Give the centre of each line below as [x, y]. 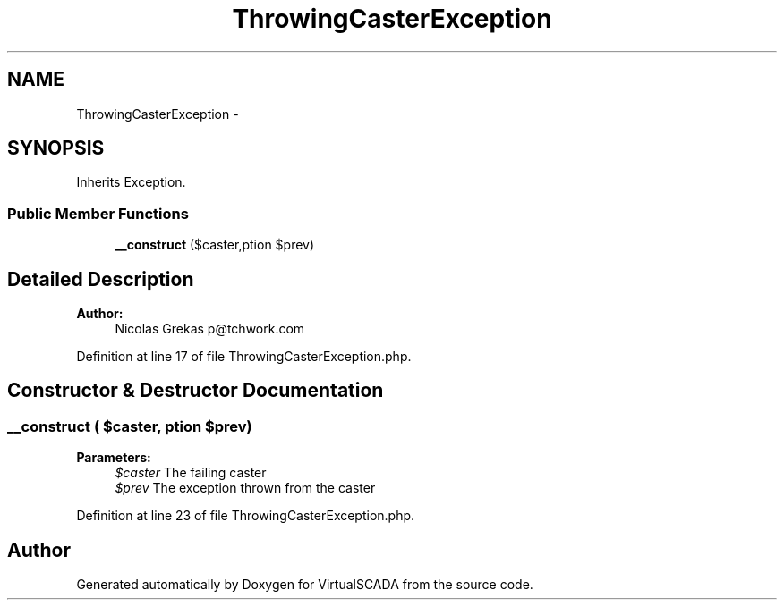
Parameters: [114, 458]
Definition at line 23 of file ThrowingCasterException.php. [246, 516]
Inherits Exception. [131, 182]
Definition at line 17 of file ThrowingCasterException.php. [244, 357]
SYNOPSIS [56, 148]
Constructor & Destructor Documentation [196, 391]
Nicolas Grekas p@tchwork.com [210, 329]
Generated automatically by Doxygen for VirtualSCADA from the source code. [305, 585]
